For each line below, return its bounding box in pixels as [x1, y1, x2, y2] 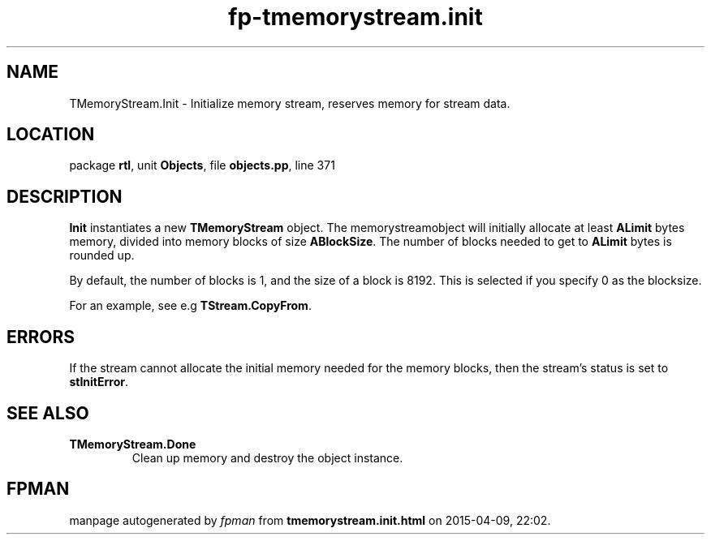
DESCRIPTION [6, 186, 123, 207]
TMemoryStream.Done [69, 436, 196, 451]
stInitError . [69, 375, 128, 389]
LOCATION [6, 124, 95, 145]
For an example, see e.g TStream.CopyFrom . [69, 298, 312, 313]
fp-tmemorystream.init [228, 3, 483, 31]
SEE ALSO [6, 402, 89, 423]
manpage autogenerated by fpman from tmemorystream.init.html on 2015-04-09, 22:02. [69, 513, 551, 527]
